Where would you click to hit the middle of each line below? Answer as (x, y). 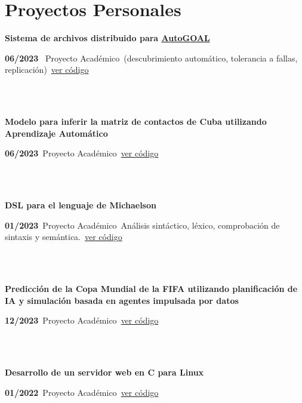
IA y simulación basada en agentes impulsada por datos (122, 300)
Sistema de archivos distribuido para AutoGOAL (107, 38)
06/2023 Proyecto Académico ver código (82, 153)
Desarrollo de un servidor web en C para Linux (104, 372)
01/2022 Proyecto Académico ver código (82, 392)
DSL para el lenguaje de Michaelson (81, 205)
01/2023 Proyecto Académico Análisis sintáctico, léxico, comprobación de (142, 225)
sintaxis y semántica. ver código (64, 237)
